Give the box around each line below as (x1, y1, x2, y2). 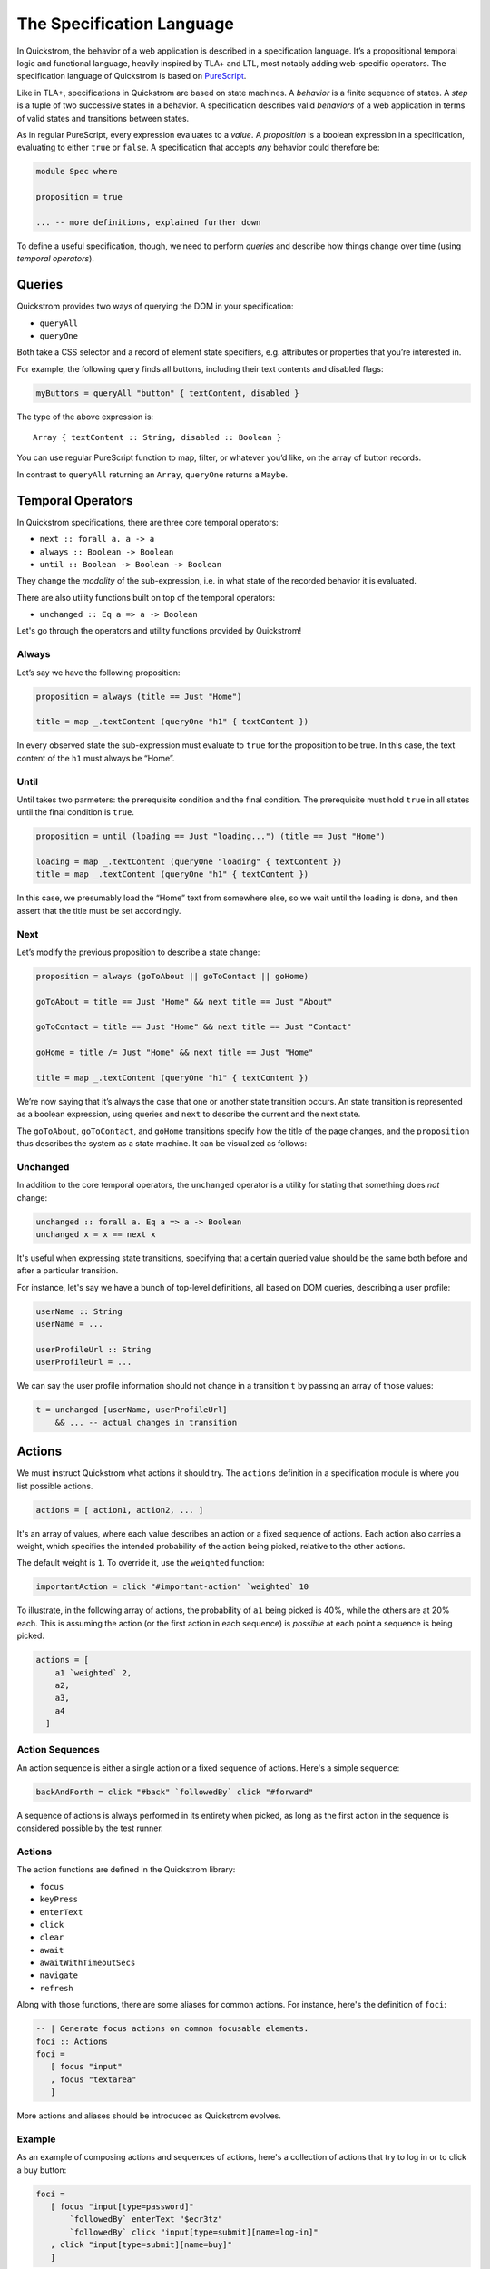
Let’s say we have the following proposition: (16, 667, 181, 678)
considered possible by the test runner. (16, 1822, 163, 1833)
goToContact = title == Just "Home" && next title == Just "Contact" (35, 1022, 352, 1032)
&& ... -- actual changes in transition (54, 1417, 238, 1428)
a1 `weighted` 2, (54, 1667, 132, 1678)
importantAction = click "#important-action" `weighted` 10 (35, 1582, 309, 1592)
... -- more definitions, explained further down (35, 217, 261, 227)
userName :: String (35, 1306, 122, 1316)
